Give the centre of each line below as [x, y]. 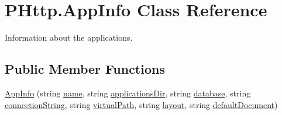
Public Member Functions [85, 69]
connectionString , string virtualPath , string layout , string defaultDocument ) [141, 104]
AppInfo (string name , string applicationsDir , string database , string [128, 93]
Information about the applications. [69, 37]
